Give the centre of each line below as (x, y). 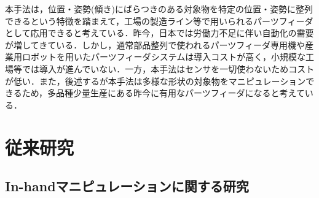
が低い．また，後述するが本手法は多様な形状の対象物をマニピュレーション (156, 81)
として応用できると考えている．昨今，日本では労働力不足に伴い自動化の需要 (159, 33)
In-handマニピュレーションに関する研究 (127, 186)
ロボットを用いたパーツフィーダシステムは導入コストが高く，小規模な (163, 57)
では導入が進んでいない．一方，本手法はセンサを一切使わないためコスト (168, 68)
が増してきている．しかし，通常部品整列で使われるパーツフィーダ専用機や (155, 44)
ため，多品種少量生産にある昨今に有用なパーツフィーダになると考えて (163, 93)
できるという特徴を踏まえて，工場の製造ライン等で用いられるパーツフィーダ (159, 21)
